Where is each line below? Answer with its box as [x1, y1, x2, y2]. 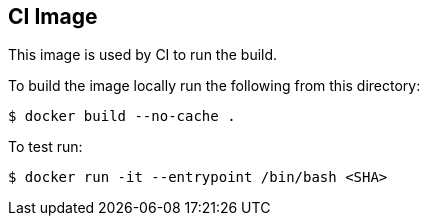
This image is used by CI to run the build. [8, 46, 278, 64]
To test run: [8, 138, 83, 156]
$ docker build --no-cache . [8, 108, 236, 125]
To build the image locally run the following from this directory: [8, 77, 421, 95]
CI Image [8, 4, 98, 29]
